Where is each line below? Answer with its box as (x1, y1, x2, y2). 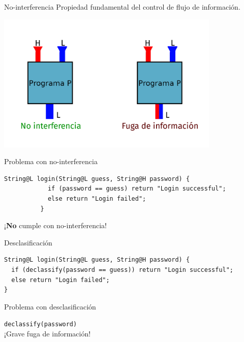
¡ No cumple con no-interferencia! (4, 220, 107, 231)
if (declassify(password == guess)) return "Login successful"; (11, 266, 234, 273)
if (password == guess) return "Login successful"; (47, 185, 226, 193)
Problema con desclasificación (4, 301, 96, 312)
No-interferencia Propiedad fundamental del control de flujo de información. (4, 2, 240, 12)
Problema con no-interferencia (4, 156, 98, 167)
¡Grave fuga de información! (4, 328, 91, 338)
